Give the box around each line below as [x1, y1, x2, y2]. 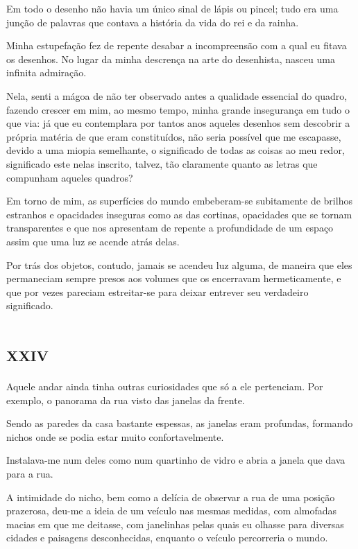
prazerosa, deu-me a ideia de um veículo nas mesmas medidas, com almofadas [6, 503, 337, 518]
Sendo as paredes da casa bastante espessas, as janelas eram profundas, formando [6, 416, 353, 430]
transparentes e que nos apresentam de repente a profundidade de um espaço [6, 220, 334, 235]
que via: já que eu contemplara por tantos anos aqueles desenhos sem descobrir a [6, 116, 350, 130]
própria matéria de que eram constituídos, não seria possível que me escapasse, [6, 129, 341, 143]
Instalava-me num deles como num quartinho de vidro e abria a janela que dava [6, 453, 346, 467]
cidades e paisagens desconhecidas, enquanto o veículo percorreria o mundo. [6, 530, 328, 545]
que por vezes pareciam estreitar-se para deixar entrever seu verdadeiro [6, 284, 309, 299]
